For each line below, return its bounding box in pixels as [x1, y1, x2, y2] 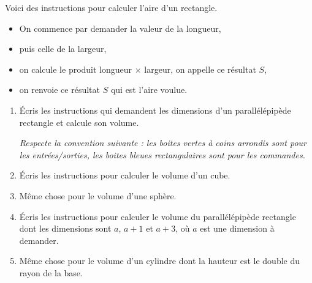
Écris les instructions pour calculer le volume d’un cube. [19, 169, 230, 182]
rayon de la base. [19, 266, 83, 279]
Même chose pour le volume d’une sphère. [19, 189, 177, 202]
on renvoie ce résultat [19, 83, 100, 96]
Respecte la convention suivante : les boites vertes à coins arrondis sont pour [19, 136, 307, 149]
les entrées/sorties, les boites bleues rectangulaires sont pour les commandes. [19, 148, 305, 161]
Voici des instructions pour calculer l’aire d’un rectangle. [5, 1, 218, 13]
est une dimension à [200, 222, 275, 235]
